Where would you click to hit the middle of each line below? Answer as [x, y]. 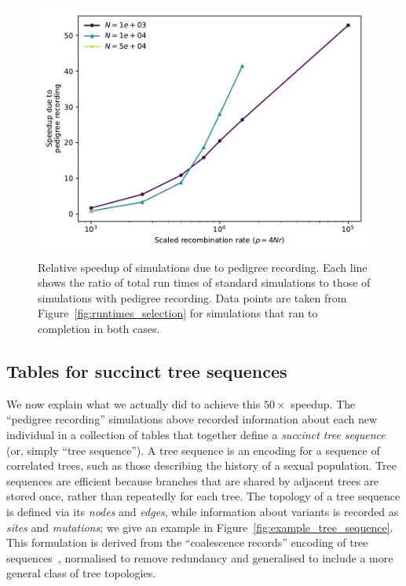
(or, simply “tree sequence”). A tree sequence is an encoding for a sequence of [193, 450]
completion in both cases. [99, 328]
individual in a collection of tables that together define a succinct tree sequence [196, 434]
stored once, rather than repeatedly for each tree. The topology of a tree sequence [203, 496]
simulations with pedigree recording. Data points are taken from [192, 297]
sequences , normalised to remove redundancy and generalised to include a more [200, 557]
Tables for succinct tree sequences [147, 370]
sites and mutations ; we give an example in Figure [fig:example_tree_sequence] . [200, 527]
